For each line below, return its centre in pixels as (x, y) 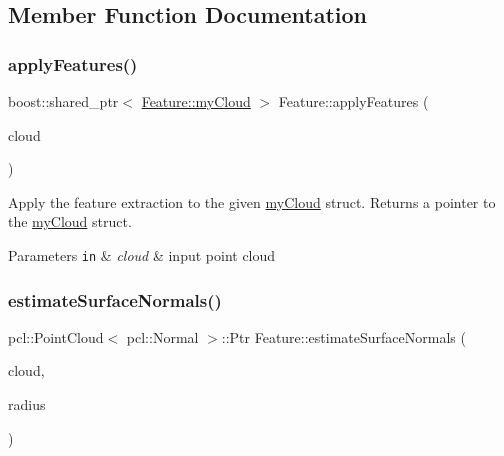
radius (27, 404)
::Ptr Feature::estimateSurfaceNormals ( (343, 336)
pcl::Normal (162, 336)
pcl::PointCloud (56, 336)
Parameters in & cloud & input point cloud (142, 254)
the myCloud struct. (70, 221)
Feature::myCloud (196, 101)
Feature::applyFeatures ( (353, 101)
